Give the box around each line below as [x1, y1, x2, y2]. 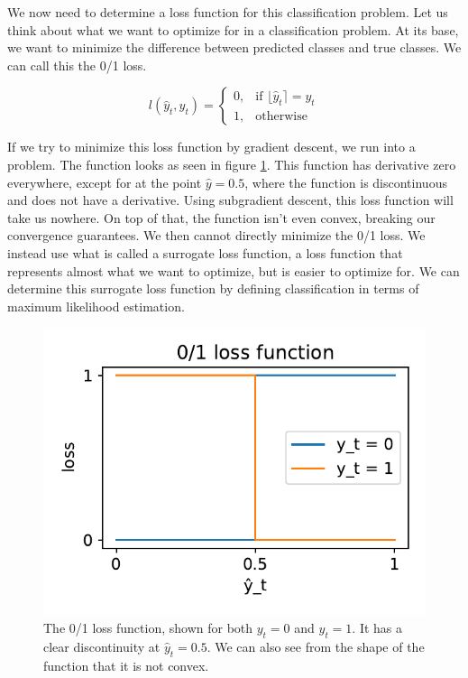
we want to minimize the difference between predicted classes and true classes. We [7, 38, 462, 57]
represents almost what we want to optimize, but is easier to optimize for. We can [7, 261, 460, 280]
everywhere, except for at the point [7, 172, 202, 191]
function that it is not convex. [43, 655, 209, 674]
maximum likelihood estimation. [7, 296, 185, 315]
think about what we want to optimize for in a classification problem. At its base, [7, 20, 459, 39]
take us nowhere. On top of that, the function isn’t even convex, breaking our [7, 208, 436, 227]
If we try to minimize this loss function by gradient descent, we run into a [7, 137, 416, 156]
